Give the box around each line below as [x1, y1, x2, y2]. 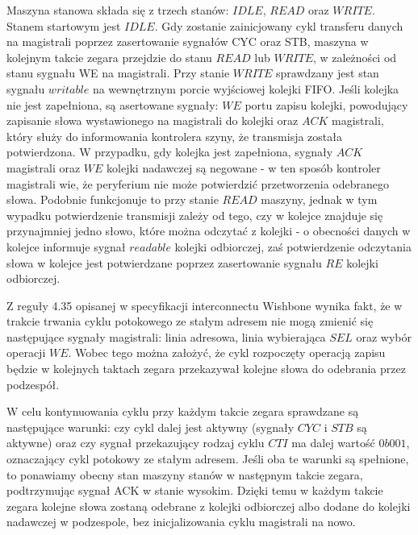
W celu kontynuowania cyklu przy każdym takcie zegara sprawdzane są [6, 403, 359, 420]
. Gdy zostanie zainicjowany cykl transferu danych [154, 17, 403, 34]
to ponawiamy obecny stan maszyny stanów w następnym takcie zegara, [6, 466, 363, 483]
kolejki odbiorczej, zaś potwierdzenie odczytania [174, 238, 412, 255]
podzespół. [6, 375, 60, 392]
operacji [6, 344, 46, 361]
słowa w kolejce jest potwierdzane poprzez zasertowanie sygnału [6, 254, 322, 271]
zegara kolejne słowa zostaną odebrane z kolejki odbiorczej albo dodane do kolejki [6, 497, 411, 514]
